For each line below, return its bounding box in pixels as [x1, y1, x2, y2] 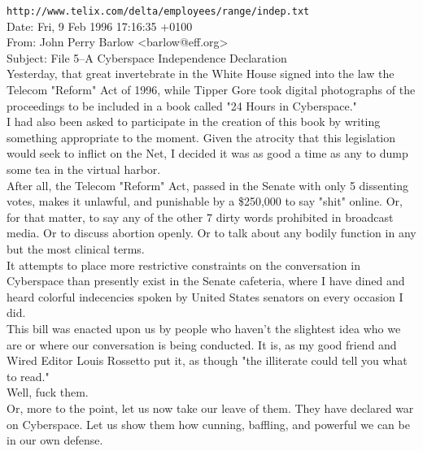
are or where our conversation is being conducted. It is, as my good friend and [7, 336, 397, 353]
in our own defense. [7, 431, 103, 449]
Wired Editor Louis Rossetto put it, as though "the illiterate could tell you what [7, 352, 408, 369]
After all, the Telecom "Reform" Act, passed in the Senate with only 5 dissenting [7, 176, 409, 193]
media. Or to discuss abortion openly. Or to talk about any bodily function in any [7, 224, 416, 241]
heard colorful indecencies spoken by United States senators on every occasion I [7, 288, 403, 305]
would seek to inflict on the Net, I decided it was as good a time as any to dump [7, 145, 408, 162]
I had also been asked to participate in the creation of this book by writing [7, 113, 381, 130]
